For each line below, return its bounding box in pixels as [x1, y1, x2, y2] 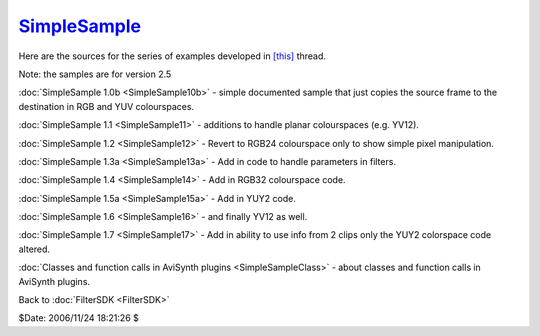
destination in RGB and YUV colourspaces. [18, 100, 195, 112]
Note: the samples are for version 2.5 [18, 68, 172, 80]
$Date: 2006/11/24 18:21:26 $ [18, 312, 139, 324]
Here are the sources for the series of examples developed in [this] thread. [18, 50, 327, 62]
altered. [18, 243, 50, 255]
